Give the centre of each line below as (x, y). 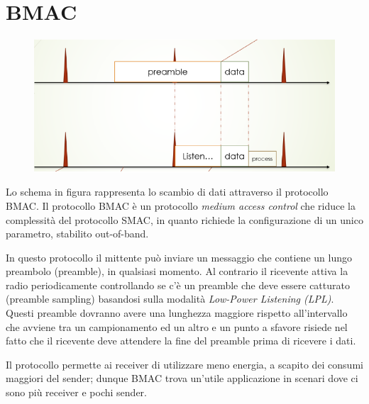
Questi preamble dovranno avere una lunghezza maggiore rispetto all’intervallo (177, 313)
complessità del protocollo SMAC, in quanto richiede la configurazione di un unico (184, 219)
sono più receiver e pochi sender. (76, 392)
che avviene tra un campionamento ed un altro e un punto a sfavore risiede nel (177, 326)
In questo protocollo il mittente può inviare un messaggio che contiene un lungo (179, 257)
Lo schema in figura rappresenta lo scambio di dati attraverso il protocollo (167, 192)
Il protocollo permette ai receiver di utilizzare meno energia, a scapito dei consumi (184, 364)
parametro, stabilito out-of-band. (77, 234)
